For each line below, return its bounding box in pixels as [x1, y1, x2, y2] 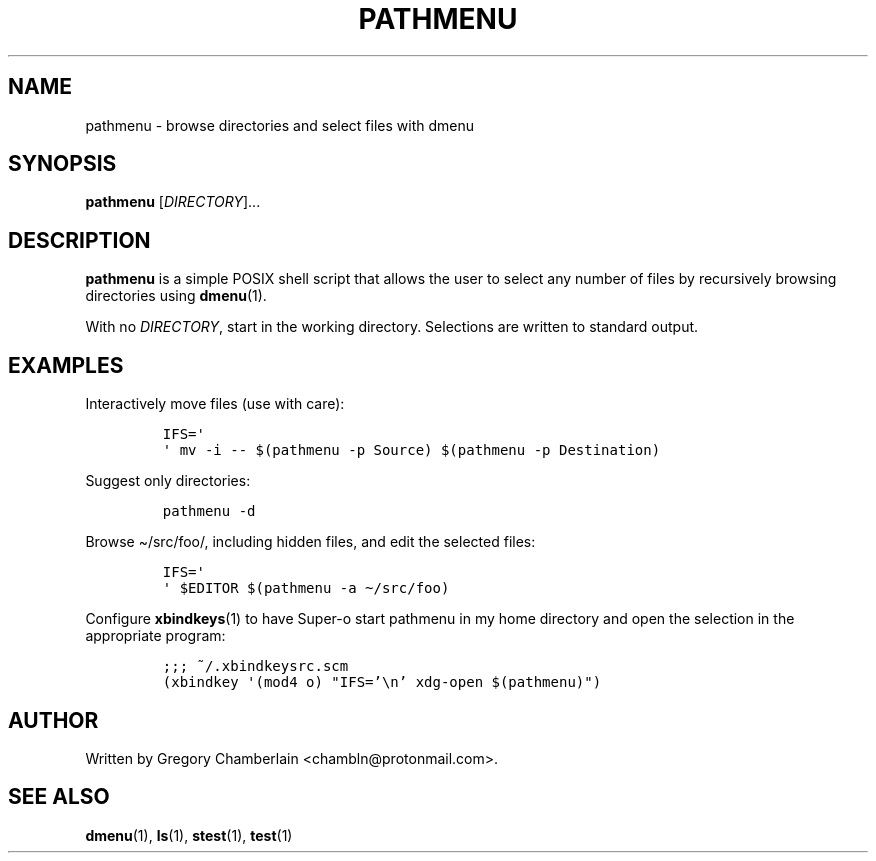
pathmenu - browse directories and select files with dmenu [85, 116, 474, 134]
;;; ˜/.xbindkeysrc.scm [162, 658, 349, 675]
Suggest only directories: [85, 472, 251, 490]
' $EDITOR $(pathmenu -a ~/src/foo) [162, 580, 450, 597]
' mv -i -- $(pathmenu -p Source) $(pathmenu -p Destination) [162, 442, 661, 459]
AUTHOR [8, 707, 99, 733]
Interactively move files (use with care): [85, 395, 345, 413]
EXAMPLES [8, 352, 124, 378]
